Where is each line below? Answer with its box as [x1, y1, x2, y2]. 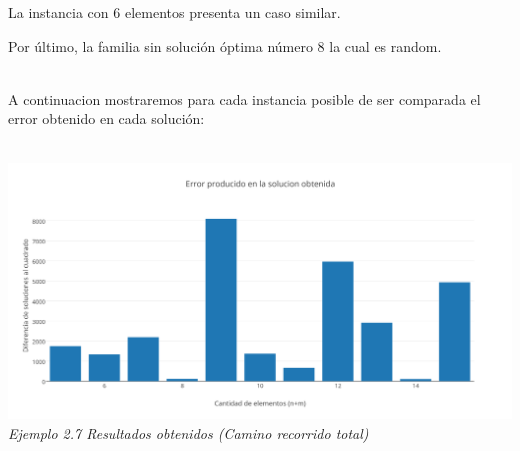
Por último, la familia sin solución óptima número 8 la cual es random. [8, 35, 442, 56]
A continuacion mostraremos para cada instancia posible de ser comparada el [8, 88, 481, 109]
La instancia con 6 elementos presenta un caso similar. [8, 2, 341, 22]
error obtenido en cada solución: [8, 108, 205, 129]
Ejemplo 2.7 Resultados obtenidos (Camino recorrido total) [8, 422, 369, 443]
